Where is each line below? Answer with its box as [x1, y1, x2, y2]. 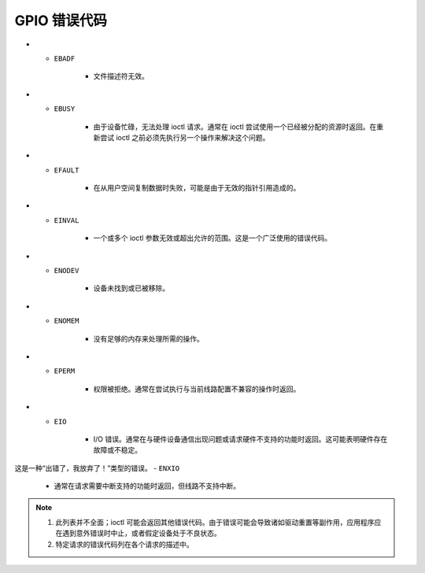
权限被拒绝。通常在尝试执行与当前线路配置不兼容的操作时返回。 [93, 384, 301, 394]
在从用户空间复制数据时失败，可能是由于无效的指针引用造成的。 [93, 183, 301, 193]
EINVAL [54, 216, 79, 224]
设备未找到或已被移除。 [93, 283, 169, 293]
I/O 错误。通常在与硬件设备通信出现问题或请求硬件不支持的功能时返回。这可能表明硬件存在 [93, 434, 388, 444]
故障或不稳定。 [93, 445, 142, 455]
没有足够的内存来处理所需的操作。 [93, 334, 204, 343]
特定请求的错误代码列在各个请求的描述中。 [55, 539, 194, 549]
